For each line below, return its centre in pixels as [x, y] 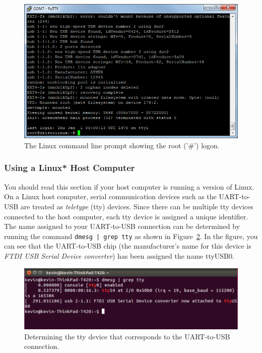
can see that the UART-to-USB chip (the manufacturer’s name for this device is [128, 246]
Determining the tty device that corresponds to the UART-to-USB [127, 336]
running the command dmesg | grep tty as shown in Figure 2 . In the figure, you [131, 236]
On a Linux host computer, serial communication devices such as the [110, 196]
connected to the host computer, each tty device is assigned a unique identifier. [126, 216]
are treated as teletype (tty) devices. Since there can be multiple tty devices [137, 206]
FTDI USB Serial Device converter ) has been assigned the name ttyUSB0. [119, 255]
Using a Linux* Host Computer [70, 168]
